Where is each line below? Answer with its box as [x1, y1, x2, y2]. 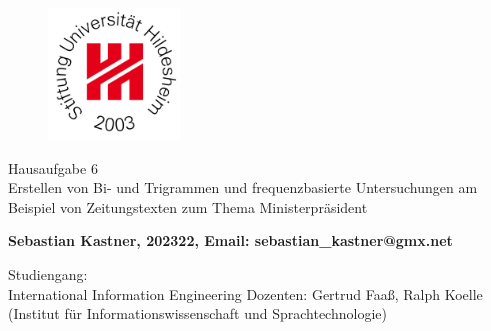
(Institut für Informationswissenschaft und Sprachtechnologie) [8, 303, 387, 324]
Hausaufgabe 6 [8, 157, 98, 178]
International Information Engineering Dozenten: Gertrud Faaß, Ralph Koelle [8, 283, 483, 304]
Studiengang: [8, 264, 88, 285]
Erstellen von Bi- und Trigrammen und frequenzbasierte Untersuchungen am [8, 177, 478, 198]
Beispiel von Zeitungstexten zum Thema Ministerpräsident [8, 196, 368, 217]
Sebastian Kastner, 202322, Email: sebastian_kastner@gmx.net [8, 230, 453, 251]
